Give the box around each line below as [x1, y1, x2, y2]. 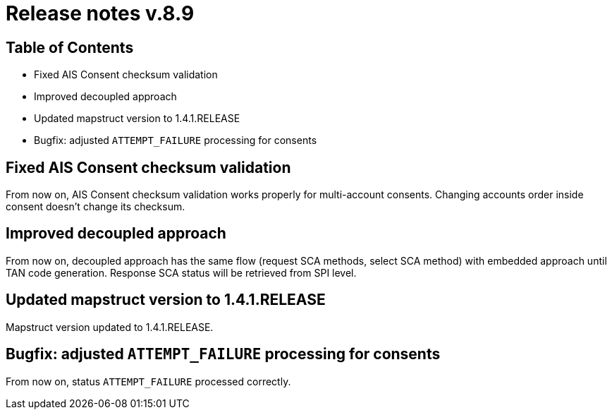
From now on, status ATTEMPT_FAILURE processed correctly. [6, 375, 291, 387]
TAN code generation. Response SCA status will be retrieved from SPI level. [6, 266, 357, 279]
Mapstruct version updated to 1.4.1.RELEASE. [6, 320, 214, 333]
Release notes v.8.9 [6, 1, 195, 25]
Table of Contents [6, 38, 134, 56]
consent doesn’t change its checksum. [6, 200, 185, 213]
